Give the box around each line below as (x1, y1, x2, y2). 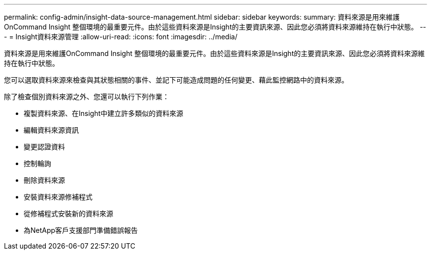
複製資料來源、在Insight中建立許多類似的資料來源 (24, 109, 184, 117)
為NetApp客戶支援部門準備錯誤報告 (24, 226, 138, 234)
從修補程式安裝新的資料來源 (24, 209, 113, 218)
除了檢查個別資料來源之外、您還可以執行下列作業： (4, 92, 169, 101)
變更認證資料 (24, 142, 65, 151)
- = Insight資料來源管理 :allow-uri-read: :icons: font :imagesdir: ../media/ (4, 32, 238, 41)
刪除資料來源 (24, 176, 65, 184)
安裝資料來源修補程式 (24, 193, 92, 201)
